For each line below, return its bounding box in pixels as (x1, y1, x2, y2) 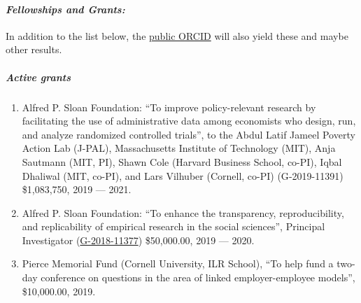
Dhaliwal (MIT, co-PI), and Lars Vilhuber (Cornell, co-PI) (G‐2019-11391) (22, 168, 344, 183)
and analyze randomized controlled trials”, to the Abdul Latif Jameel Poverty (22, 127, 355, 141)
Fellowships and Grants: (6, 1, 125, 16)
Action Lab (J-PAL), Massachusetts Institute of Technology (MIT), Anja (22, 141, 336, 155)
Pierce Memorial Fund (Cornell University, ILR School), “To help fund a (22, 256, 334, 271)
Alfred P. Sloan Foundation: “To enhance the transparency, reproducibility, (22, 205, 344, 220)
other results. (6, 42, 62, 57)
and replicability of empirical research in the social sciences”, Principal (22, 219, 325, 234)
